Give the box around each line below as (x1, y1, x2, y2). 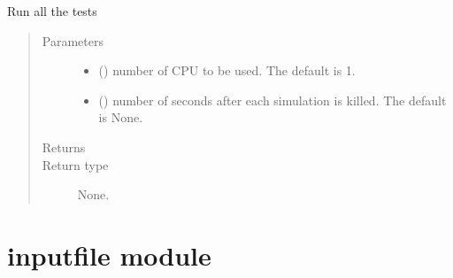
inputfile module (7, 236, 211, 273)
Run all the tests (7, 2, 97, 19)
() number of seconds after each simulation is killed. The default (98, 90, 447, 109)
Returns (42, 137, 86, 156)
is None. (98, 108, 143, 127)
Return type (42, 155, 109, 174)
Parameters (42, 31, 104, 50)
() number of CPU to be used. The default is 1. (98, 61, 356, 80)
